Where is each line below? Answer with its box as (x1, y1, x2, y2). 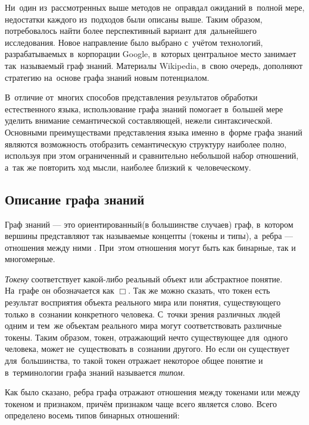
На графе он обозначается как (5, 284, 114, 297)
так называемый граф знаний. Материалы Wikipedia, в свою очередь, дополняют (5, 59, 303, 71)
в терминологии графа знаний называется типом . (5, 366, 185, 378)
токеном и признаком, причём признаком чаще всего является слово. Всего (5, 397, 277, 410)
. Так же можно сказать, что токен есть (128, 284, 270, 297)
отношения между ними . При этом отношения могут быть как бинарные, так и (5, 241, 296, 253)
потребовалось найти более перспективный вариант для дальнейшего (5, 24, 257, 37)
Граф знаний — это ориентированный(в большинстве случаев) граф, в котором (5, 218, 294, 230)
